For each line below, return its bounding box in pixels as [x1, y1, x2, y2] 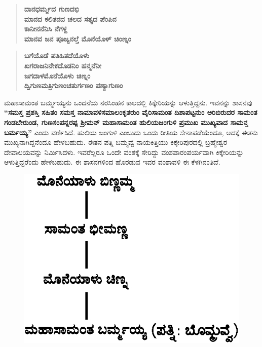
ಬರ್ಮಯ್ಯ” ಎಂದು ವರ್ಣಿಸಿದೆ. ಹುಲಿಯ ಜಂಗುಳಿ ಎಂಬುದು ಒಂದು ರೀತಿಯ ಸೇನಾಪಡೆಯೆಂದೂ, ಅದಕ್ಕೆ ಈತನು [4, 127, 258, 137]
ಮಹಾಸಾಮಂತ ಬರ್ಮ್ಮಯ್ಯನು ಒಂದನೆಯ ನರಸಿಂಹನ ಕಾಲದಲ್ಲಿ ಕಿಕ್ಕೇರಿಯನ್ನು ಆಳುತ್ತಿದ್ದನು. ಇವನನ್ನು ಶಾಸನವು [4, 97, 252, 107]
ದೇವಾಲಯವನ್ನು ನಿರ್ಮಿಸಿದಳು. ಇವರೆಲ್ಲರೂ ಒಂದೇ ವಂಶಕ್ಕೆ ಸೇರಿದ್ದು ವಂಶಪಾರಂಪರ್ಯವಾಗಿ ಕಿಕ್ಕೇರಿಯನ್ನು [4, 146, 244, 157]
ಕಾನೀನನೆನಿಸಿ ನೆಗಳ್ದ [24, 23, 67, 34]
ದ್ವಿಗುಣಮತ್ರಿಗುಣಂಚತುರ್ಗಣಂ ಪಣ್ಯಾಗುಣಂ [24, 80, 123, 91]
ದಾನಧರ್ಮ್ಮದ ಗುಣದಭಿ [24, 4, 79, 14]
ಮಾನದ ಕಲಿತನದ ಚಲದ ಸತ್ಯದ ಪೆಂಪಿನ [24, 13, 117, 24]
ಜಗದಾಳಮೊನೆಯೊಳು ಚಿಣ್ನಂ [24, 70, 91, 81]
